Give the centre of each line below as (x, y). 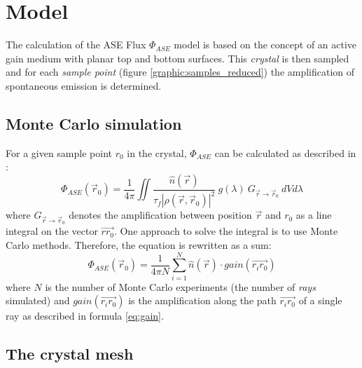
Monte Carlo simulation (94, 123)
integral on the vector (52, 231)
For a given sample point (59, 152)
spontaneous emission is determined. (84, 85)
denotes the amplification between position (160, 215)
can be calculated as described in (285, 152)
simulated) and (38, 300)
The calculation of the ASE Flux (76, 45)
